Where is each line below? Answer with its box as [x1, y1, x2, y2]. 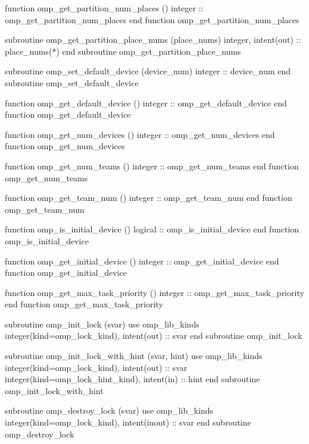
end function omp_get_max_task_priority [5, 298, 163, 310]
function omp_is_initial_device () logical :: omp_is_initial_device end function [5, 223, 299, 235]
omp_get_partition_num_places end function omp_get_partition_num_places [5, 13, 299, 26]
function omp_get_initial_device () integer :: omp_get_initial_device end [5, 254, 279, 267]
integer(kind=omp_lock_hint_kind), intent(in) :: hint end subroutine [5, 373, 260, 385]
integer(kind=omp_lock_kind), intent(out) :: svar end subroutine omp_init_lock [5, 329, 302, 342]
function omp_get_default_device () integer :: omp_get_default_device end [5, 96, 287, 109]
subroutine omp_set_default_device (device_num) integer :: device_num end [5, 65, 291, 77]
